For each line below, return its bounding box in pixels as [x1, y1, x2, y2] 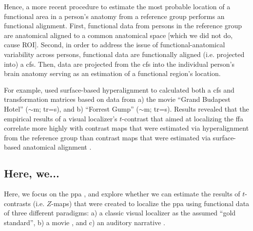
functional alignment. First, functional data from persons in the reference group [4, 20, 242, 31]
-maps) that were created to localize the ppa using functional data [51, 198, 250, 208]
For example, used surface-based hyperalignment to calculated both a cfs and [4, 84, 234, 95]
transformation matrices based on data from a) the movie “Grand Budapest [4, 94, 231, 104]
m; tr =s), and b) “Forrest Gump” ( [33, 103, 139, 114]
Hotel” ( [4, 103, 28, 114]
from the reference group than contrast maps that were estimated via [4, 132, 211, 142]
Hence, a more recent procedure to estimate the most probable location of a [4, 1, 231, 11]
